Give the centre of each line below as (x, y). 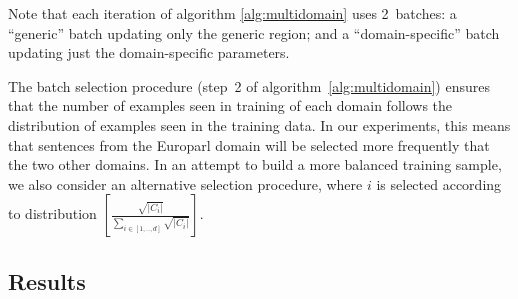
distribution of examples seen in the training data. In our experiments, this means (259, 124)
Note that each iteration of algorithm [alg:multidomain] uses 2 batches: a (232, 13)
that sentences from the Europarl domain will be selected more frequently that (249, 144)
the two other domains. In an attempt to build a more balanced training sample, (255, 164)
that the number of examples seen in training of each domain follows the (230, 105)
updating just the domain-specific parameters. (149, 52)
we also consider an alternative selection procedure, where (185, 183)
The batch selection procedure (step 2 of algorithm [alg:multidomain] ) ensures (249, 85)
